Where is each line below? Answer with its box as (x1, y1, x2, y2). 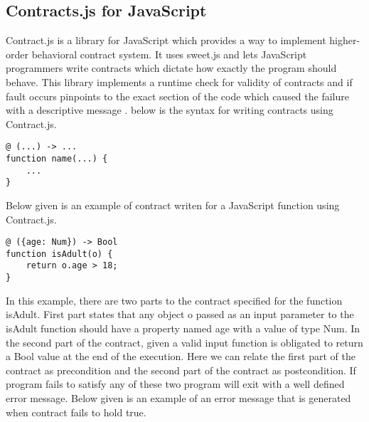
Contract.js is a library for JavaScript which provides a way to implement (6, 33, 326, 48)
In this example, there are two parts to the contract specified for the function (6, 292, 343, 307)
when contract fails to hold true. (6, 404, 146, 419)
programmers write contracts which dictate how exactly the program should (6, 60, 337, 75)
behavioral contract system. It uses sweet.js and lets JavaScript (31, 46, 307, 61)
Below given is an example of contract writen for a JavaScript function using (6, 197, 340, 212)
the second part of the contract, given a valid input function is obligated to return (6, 334, 363, 349)
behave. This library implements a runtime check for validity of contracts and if (6, 74, 353, 89)
